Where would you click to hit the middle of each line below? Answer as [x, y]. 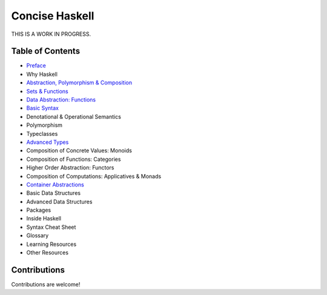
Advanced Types [48, 142]
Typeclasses [42, 134]
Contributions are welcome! [46, 284]
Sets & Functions [48, 91]
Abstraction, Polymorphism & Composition [79, 83]
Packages [39, 210]
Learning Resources [51, 244]
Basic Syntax [43, 108]
